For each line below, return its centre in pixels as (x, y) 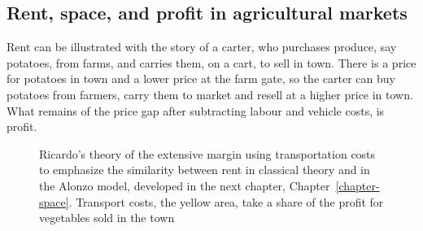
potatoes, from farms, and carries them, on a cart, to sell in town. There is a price (211, 62)
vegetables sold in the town (107, 218)
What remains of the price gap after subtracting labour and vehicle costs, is (196, 110)
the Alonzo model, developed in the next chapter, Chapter (185, 185)
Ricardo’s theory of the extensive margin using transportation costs (207, 153)
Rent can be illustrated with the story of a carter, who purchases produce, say (202, 47)
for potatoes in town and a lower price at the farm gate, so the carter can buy (201, 78)
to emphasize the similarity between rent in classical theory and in (205, 170)
